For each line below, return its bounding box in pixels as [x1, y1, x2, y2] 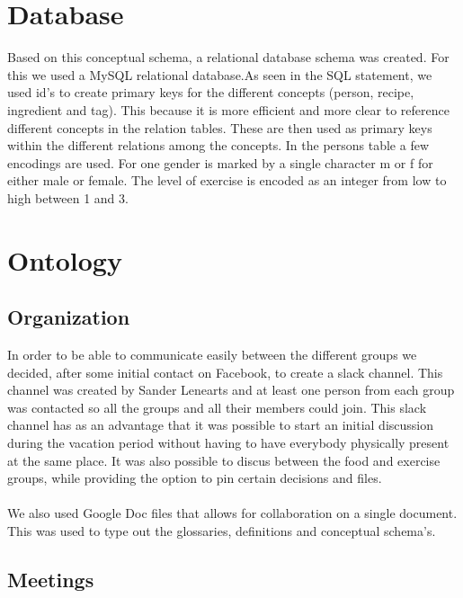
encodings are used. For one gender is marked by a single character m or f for [7, 153, 433, 172]
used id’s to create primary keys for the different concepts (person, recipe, [7, 83, 414, 102]
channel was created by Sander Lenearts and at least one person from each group [7, 380, 455, 399]
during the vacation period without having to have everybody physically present [7, 433, 450, 452]
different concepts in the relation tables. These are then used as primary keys [7, 118, 432, 137]
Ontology [7, 241, 122, 278]
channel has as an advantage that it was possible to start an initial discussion [7, 415, 433, 434]
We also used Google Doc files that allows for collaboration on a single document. [7, 504, 458, 522]
